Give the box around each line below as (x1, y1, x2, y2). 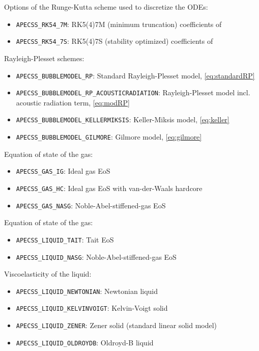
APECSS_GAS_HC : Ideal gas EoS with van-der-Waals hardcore (16, 182, 203, 193)
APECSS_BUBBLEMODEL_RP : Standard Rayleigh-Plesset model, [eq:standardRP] (16, 70, 255, 80)
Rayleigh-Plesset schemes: (4, 52, 84, 63)
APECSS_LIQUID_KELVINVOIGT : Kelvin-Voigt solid (16, 303, 168, 313)
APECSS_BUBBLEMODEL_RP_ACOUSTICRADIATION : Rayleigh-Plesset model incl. (16, 87, 250, 98)
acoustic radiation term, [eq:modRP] (16, 97, 130, 107)
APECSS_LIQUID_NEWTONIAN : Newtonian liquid (16, 285, 158, 296)
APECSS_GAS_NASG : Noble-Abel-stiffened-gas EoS (16, 200, 166, 210)
